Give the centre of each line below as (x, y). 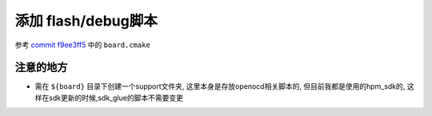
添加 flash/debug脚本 (86, 21)
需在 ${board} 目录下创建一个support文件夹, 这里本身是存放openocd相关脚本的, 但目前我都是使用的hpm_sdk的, (220, 86)
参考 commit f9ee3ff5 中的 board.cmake (83, 45)
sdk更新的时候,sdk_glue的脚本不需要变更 (116, 98)
